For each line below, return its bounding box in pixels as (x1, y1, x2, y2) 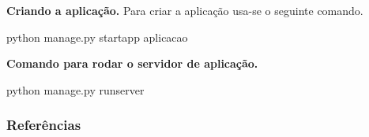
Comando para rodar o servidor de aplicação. (6, 55, 258, 72)
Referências (6, 115, 81, 135)
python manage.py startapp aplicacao (6, 28, 188, 45)
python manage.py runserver (6, 81, 145, 98)
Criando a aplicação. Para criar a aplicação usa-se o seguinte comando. (6, 2, 363, 18)
